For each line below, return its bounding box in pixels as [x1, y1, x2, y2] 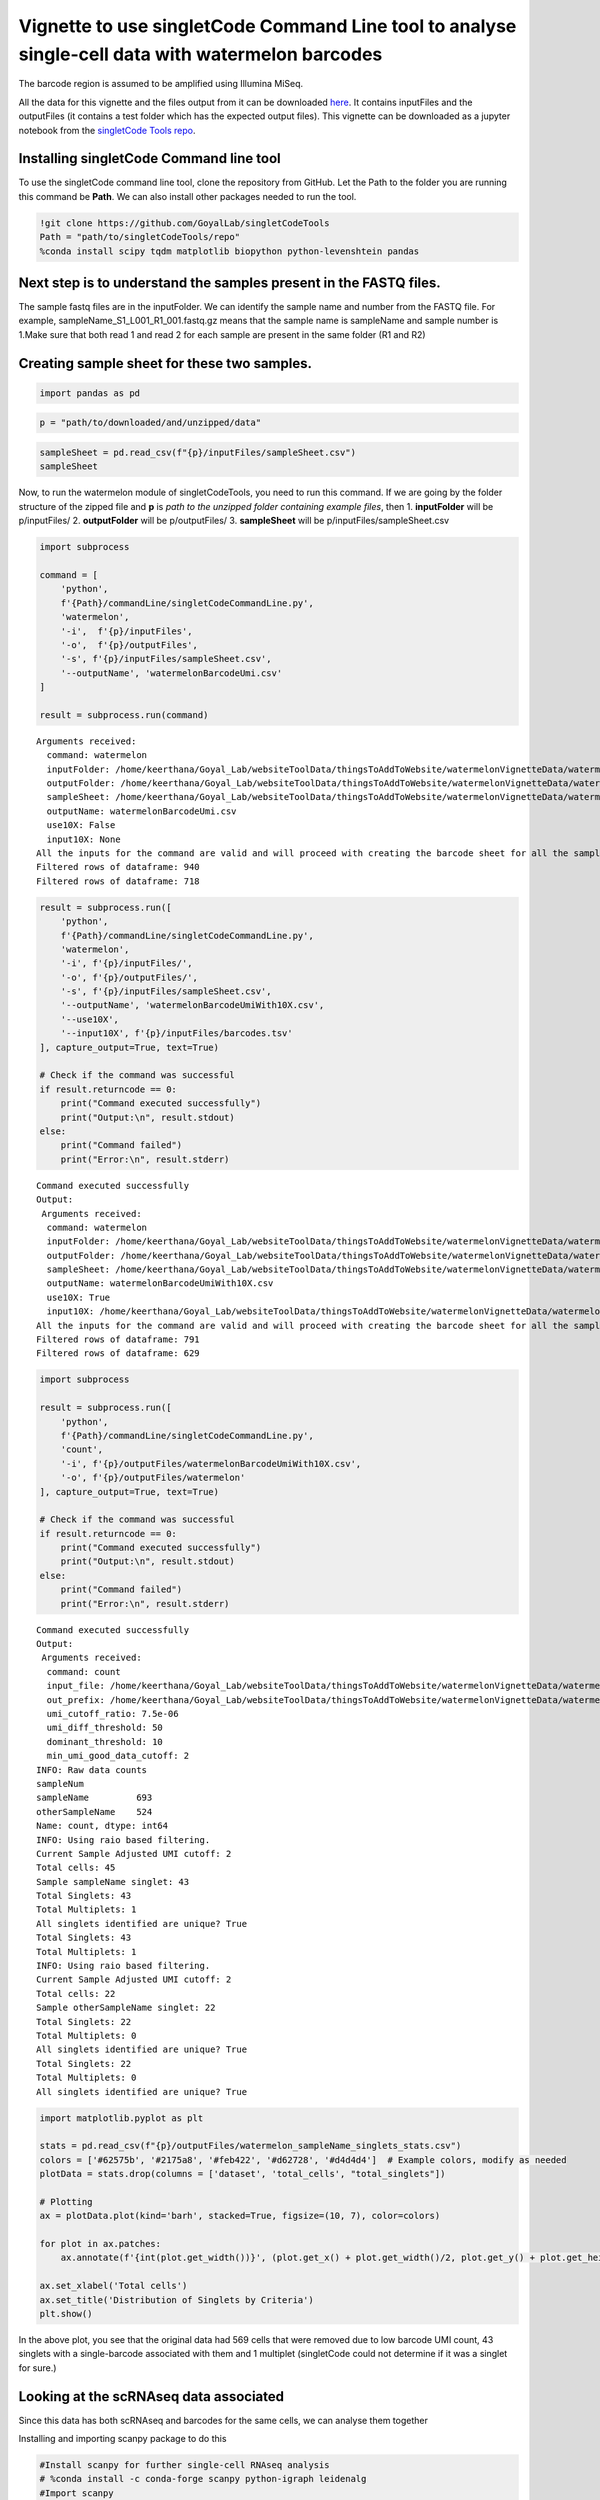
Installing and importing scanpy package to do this [18, 2433, 227, 2445]
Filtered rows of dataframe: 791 [36, 1334, 200, 1345]
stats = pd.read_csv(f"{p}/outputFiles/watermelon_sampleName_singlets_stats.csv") [39, 2140, 462, 2152]
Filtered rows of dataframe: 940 [36, 861, 200, 873]
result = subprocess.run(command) [39, 709, 209, 720]
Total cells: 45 [36, 1862, 116, 1874]
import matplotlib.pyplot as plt [39, 2112, 204, 2124]
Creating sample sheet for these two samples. [18, 355, 312, 372]
